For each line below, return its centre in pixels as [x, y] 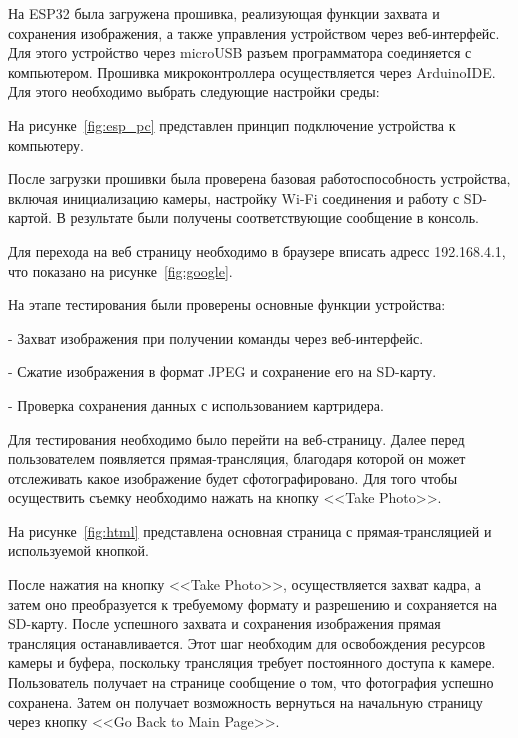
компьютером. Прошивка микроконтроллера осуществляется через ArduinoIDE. [252, 71]
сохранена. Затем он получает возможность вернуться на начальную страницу [245, 701]
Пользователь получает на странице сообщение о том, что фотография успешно [251, 682]
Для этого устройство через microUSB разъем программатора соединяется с [240, 52]
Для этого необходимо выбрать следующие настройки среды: [194, 91]
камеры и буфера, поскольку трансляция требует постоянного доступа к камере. [252, 662]
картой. [30, 217]
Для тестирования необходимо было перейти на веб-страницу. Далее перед [236, 438]
